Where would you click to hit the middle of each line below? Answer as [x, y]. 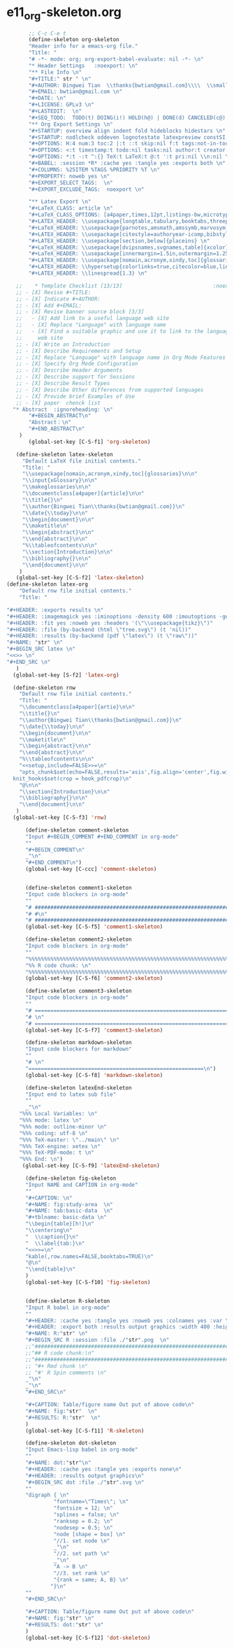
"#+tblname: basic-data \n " [66, 1217]
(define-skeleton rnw [44, 688]
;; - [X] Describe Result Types [63, 384]
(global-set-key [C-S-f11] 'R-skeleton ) [85, 1431]
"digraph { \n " [47, 1495]
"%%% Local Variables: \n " [58, 1114]
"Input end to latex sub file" [71, 1094]
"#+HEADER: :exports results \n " [55, 610]
